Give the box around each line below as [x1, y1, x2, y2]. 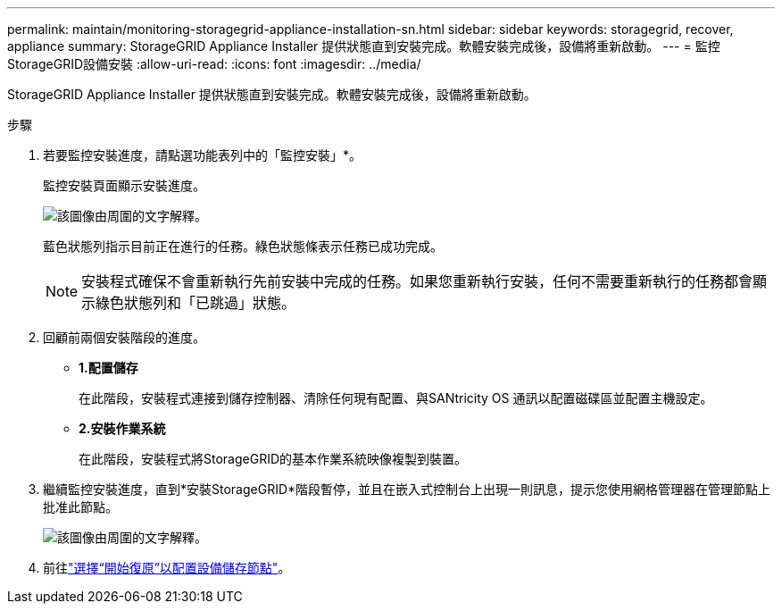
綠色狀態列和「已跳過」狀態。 [96, 294, 296, 312]
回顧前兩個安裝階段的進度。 [43, 330, 205, 345]
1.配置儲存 [79, 360, 138, 375]
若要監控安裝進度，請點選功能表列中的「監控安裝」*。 [43, 147, 362, 163]
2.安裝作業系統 [79, 421, 166, 436]
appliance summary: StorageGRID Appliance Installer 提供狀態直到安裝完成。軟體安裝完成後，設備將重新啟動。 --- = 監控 [7, 38, 720, 54]
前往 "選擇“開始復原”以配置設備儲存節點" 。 [43, 560, 291, 575]
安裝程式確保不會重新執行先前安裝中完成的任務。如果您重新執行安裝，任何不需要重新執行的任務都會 [81, 272, 753, 290]
